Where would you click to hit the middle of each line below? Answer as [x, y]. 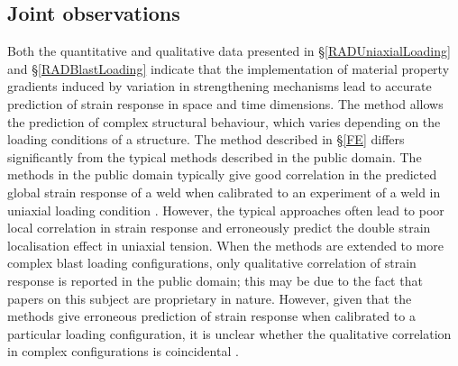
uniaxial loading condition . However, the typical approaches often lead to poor [226, 210]
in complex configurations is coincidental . [123, 351]
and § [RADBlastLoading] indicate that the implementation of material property [229, 68]
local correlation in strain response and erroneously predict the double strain [219, 228]
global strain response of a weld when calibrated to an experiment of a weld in [224, 192]
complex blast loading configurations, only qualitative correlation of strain [212, 263]
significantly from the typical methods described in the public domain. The [215, 156]
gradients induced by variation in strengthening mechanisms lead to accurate [220, 86]
